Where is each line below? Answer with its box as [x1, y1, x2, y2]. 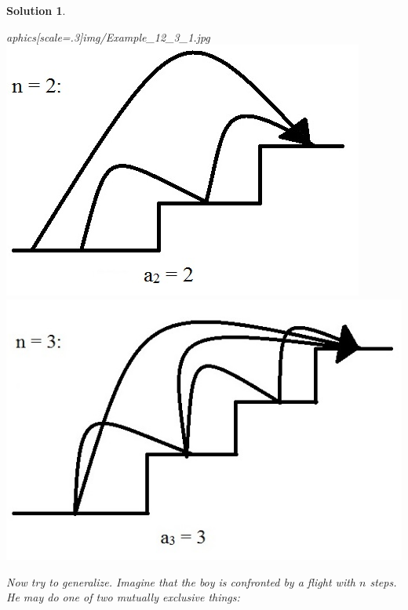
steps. [370, 573, 397, 590]
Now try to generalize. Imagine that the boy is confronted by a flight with [6, 573, 356, 590]
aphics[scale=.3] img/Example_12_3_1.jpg [6, 28, 210, 45]
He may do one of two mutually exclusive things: [6, 589, 240, 605]
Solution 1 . [6, 2, 66, 18]
